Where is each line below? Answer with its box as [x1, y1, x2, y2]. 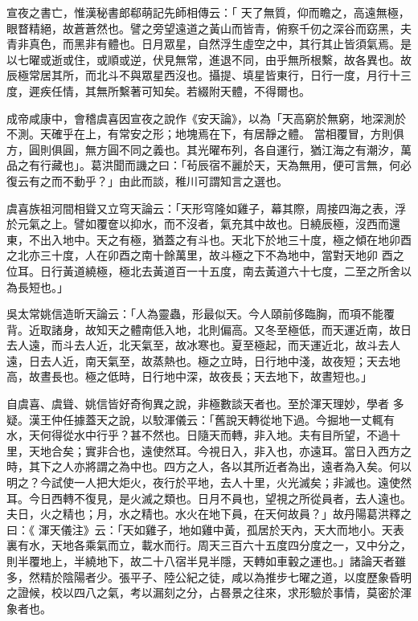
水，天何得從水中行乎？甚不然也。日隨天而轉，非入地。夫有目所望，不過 [6, 427, 389, 443]
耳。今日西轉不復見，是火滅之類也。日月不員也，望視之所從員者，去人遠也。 [6, 489, 412, 506]
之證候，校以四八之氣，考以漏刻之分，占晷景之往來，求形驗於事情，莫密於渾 [6, 584, 412, 601]
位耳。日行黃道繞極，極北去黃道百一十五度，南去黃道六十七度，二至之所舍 [6, 262, 400, 279]
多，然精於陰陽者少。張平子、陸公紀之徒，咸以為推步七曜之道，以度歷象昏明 [6, 568, 412, 585]
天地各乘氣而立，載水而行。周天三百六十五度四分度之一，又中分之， [51, 537, 412, 554]
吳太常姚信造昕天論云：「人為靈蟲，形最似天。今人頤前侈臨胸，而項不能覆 [6, 305, 395, 322]
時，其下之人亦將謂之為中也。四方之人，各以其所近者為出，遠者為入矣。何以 [6, 458, 412, 475]
